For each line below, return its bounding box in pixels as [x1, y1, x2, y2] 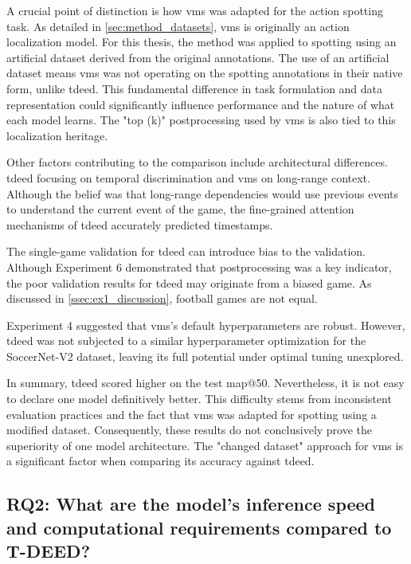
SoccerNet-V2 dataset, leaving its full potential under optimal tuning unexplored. [6, 347, 404, 364]
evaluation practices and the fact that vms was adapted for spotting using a [6, 405, 377, 422]
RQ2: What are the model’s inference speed [6, 492, 376, 516]
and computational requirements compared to [6, 515, 392, 539]
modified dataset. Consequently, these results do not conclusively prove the [6, 421, 373, 438]
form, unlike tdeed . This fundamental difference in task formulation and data [6, 80, 383, 96]
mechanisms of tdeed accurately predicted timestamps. [6, 216, 273, 233]
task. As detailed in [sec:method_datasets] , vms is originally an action [6, 18, 350, 34]
